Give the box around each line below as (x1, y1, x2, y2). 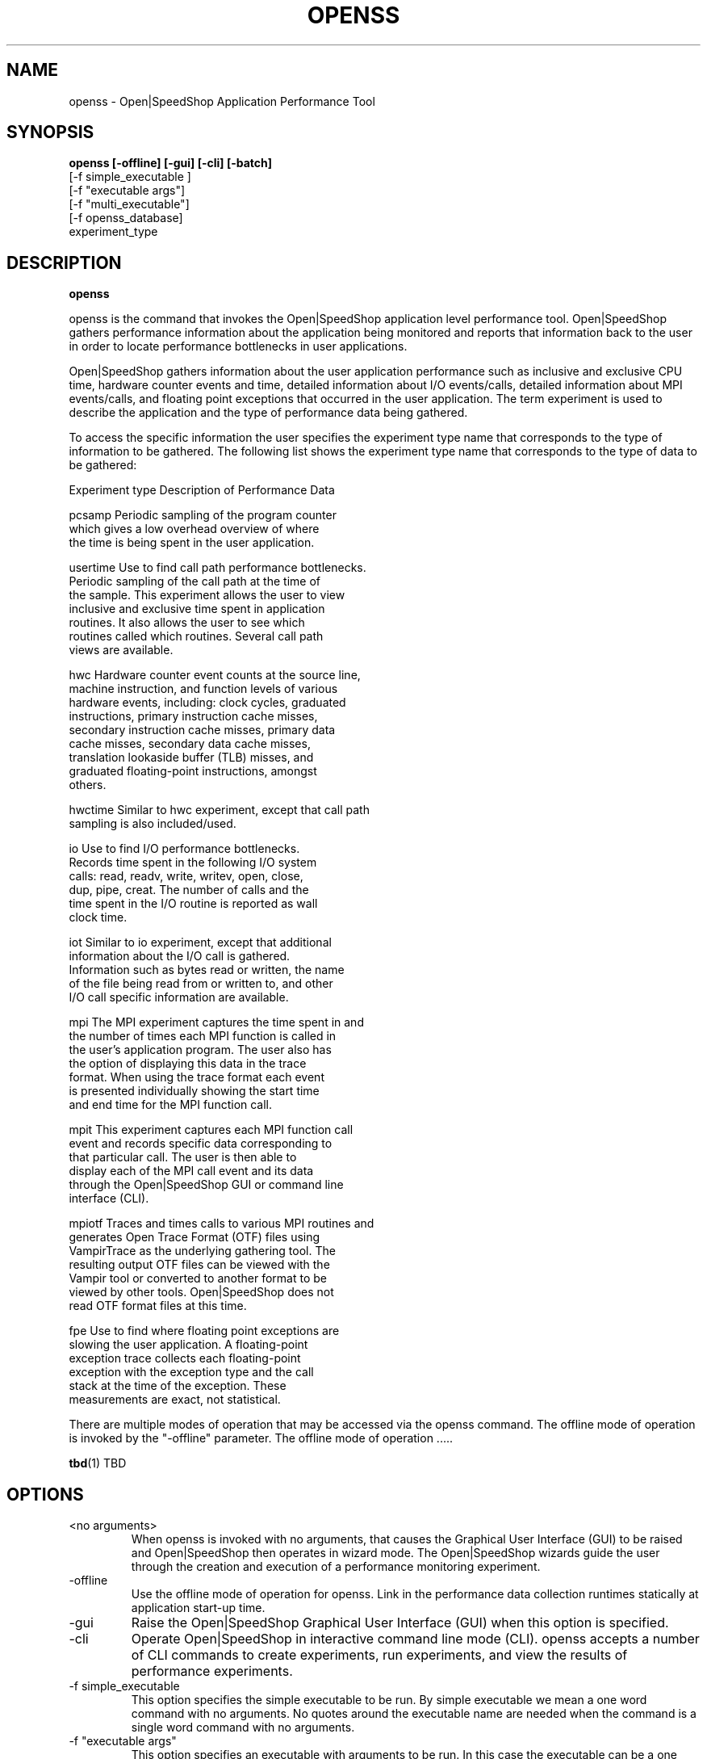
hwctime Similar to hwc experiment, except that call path (69, 803, 370, 817)
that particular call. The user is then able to (69, 1150, 297, 1165)
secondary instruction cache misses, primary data (69, 723, 336, 737)
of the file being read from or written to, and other (69, 976, 333, 991)
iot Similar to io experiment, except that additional (69, 935, 332, 950)
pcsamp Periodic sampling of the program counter (69, 508, 337, 523)
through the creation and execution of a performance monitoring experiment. (131, 1560, 541, 1574)
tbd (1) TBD (69, 1456, 127, 1471)
